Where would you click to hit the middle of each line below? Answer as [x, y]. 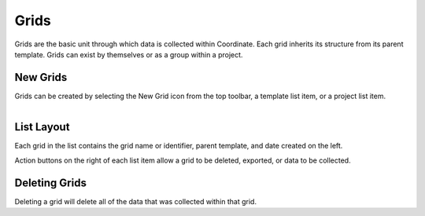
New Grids [41, 77]
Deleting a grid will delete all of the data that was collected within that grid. [136, 201]
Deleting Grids [50, 183]
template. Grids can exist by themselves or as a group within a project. [129, 54]
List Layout [42, 127]
